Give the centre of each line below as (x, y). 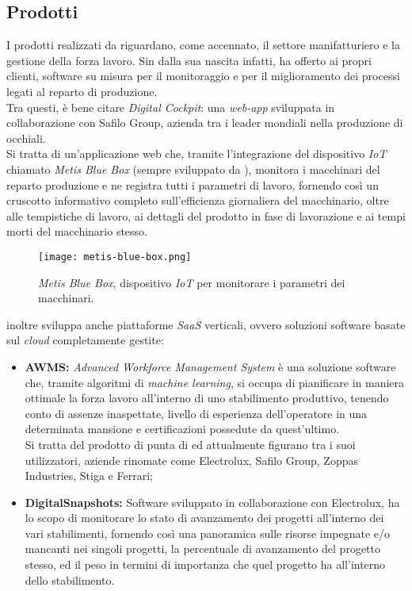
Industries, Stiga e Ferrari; (89, 476)
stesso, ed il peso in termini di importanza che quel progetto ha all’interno (205, 564)
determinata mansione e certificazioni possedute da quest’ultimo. (182, 429)
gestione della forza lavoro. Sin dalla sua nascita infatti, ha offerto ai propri (189, 60)
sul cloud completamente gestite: (85, 340)
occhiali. (26, 138)
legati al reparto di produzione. (82, 91)
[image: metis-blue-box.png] (115, 257)
